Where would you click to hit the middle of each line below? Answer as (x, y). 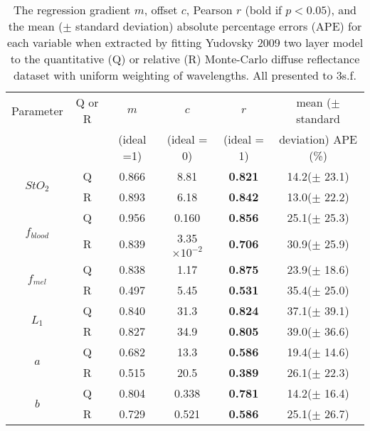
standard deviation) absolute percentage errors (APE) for (218, 26)
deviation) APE (318, 139)
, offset (161, 10)
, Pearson (209, 10)
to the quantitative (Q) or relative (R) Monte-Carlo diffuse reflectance (185, 59)
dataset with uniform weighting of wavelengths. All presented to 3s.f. (185, 75)
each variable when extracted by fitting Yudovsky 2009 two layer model (185, 42)
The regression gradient (72, 10)
